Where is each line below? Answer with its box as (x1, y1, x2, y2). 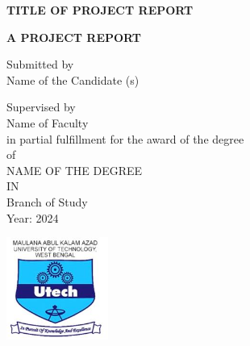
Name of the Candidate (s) (6, 71, 140, 88)
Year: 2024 (6, 209, 59, 226)
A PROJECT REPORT (6, 28, 142, 45)
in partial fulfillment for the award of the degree (6, 130, 244, 147)
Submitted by (6, 56, 74, 73)
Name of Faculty (6, 114, 89, 131)
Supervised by (6, 98, 76, 115)
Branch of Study (6, 193, 88, 210)
